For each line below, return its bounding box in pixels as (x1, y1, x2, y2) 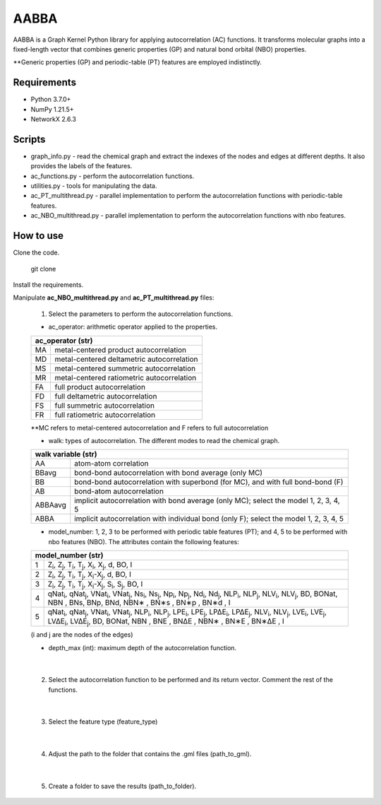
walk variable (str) (35, 449, 98, 459)
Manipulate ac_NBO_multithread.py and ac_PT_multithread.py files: (13, 293, 214, 302)
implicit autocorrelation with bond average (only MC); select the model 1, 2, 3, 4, (74, 495, 340, 505)
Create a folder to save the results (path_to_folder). (48, 782, 197, 791)
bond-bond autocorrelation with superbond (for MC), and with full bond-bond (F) (74, 477, 344, 487)
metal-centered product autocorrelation (54, 345, 187, 355)
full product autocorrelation (54, 382, 146, 392)
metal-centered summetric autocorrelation (54, 363, 196, 373)
